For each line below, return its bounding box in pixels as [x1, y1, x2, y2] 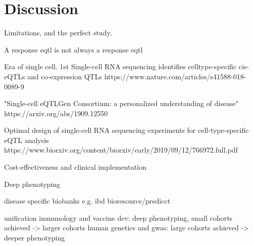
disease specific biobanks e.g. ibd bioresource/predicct [4, 195, 171, 206]
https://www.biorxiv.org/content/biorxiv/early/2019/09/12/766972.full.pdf [4, 144, 238, 155]
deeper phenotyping [4, 232, 65, 243]
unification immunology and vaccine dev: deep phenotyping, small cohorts [4, 212, 233, 223]
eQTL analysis [4, 134, 49, 145]
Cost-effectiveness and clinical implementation [4, 162, 146, 172]
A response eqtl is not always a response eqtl [4, 44, 143, 55]
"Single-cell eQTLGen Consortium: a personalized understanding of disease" [4, 98, 238, 109]
